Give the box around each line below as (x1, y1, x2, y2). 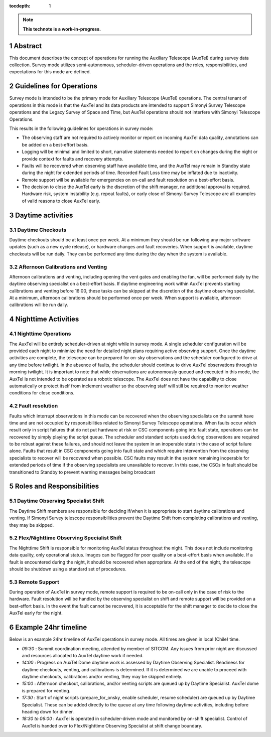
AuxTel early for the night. (9, 610, 63, 616)
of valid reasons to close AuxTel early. (22, 198, 100, 204)
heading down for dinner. (22, 709, 74, 715)
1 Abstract (9, 42, 42, 50)
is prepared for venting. (22, 687, 71, 693)
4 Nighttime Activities (9, 315, 79, 324)
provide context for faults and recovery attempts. (22, 156, 123, 162)
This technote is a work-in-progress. (23, 26, 101, 32)
